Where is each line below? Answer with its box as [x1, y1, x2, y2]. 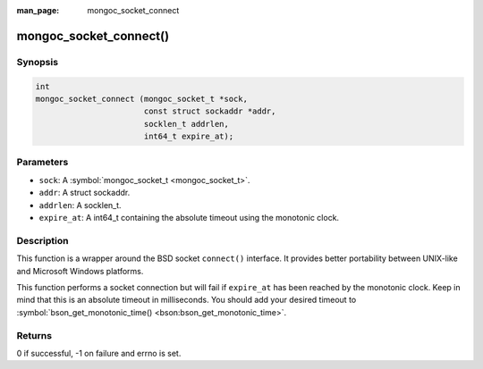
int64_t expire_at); [143, 131, 234, 142]
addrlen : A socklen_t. [38, 199, 122, 210]
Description [16, 234, 69, 247]
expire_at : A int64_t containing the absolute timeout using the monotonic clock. [38, 213, 340, 223]
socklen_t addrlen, [143, 119, 230, 129]
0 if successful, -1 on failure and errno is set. [16, 348, 182, 358]
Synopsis [16, 55, 58, 68]
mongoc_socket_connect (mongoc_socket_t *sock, [35, 94, 248, 104]
